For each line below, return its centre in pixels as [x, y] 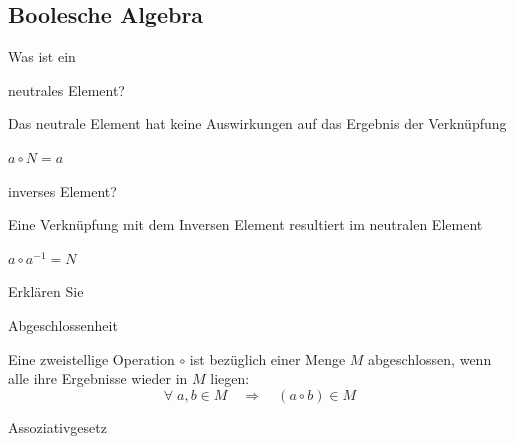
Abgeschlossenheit [63, 324]
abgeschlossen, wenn [430, 358]
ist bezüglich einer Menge [267, 358]
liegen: [230, 378]
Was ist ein [42, 56]
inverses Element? [62, 190]
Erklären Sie [46, 291]
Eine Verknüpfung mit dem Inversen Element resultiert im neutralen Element [245, 224]
